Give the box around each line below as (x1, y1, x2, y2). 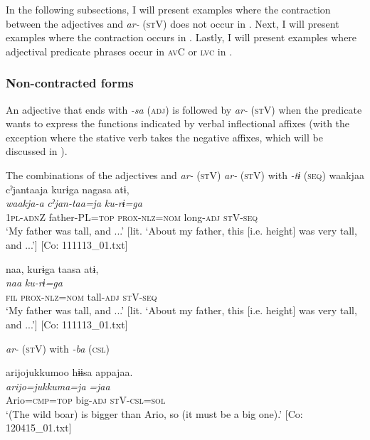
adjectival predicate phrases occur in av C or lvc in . (6, 43, 233, 58)
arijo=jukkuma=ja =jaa (6, 378, 110, 393)
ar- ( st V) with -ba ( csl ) (6, 340, 110, 355)
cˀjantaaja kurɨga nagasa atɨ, (6, 181, 129, 196)
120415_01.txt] (6, 420, 72, 435)
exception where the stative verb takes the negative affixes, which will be (6, 129, 323, 144)
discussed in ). (6, 144, 68, 159)
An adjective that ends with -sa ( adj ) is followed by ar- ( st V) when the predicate (6, 102, 362, 117)
